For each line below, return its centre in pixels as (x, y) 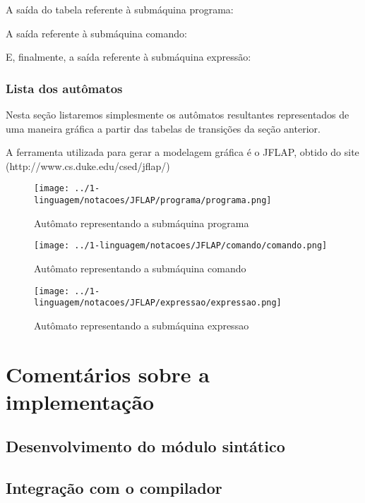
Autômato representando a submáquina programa (142, 223)
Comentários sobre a (108, 374)
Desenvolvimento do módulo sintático (145, 446)
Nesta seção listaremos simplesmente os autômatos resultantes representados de (178, 114)
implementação (80, 401)
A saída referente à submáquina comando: (96, 33)
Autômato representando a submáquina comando (140, 268)
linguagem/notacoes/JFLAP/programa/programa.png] (153, 201)
